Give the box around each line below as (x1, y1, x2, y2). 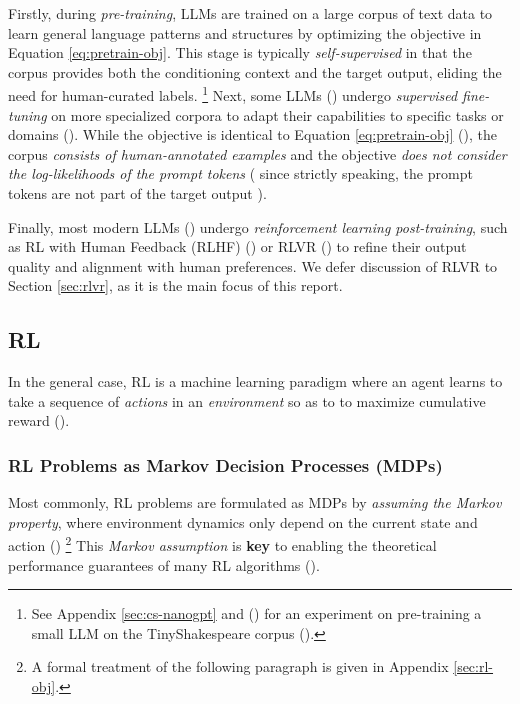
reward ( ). (8, 410, 70, 431)
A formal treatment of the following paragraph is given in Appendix (31, 656, 449, 677)
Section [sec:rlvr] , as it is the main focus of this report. (8, 275, 343, 296)
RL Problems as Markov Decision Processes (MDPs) (8, 452, 443, 477)
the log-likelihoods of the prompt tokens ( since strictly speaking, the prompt (8, 163, 473, 184)
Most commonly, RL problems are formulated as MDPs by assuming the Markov (8, 492, 502, 513)
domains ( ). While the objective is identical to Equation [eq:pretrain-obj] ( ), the (8, 124, 497, 145)
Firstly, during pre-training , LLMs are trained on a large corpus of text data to (8, 3, 493, 23)
